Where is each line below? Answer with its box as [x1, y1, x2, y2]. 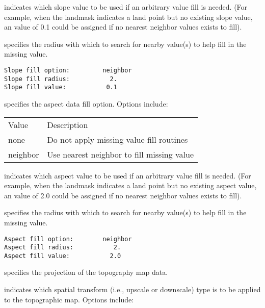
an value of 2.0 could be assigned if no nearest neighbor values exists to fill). [4, 190, 242, 200]
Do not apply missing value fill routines [47, 133, 188, 145]
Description [47, 118, 88, 131]
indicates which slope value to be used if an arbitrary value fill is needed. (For [4, 2, 248, 12]
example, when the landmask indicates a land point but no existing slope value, [4, 11, 253, 22]
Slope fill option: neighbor [4, 66, 132, 74]
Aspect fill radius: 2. [4, 244, 121, 251]
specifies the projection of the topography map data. [4, 267, 168, 277]
